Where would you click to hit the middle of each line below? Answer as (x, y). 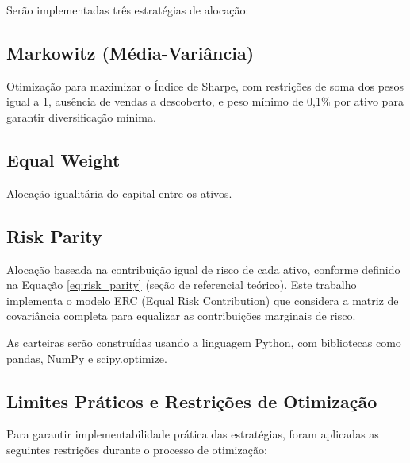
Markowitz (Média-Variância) (130, 52)
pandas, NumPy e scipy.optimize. (87, 358)
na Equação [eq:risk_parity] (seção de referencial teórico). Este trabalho (182, 285)
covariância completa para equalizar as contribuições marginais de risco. (181, 316)
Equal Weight (63, 159)
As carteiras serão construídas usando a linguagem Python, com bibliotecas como (204, 342)
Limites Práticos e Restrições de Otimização (192, 401)
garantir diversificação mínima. (81, 116)
